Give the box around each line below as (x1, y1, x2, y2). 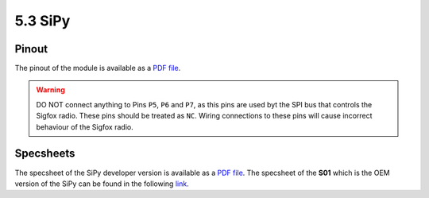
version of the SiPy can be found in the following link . (14, 179, 190, 188)
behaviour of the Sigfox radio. (36, 122, 134, 131)
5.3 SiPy (14, 12, 71, 29)
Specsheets (14, 147, 75, 161)
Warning (36, 85, 65, 95)
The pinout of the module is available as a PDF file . (14, 64, 181, 73)
